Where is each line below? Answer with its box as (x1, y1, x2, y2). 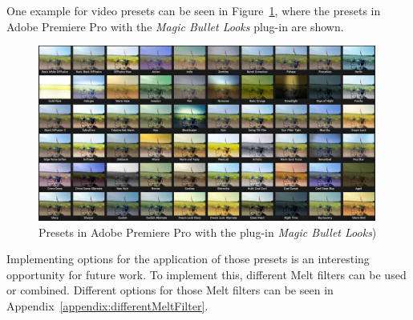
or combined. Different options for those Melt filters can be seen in (6, 282, 334, 298)
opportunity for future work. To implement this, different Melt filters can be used (6, 266, 407, 282)
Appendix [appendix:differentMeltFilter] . (6, 298, 209, 314)
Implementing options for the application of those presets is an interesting (6, 250, 370, 267)
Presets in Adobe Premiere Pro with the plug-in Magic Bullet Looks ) (38, 223, 377, 240)
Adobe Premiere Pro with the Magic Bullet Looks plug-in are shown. (6, 18, 344, 34)
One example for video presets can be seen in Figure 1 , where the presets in (6, 2, 381, 18)
